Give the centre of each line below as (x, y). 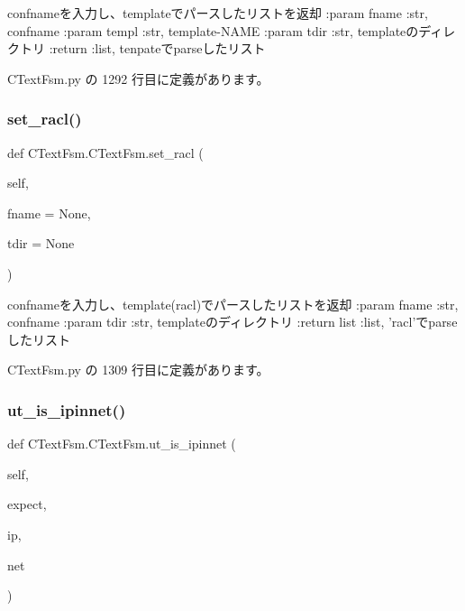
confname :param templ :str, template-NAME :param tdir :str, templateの (213, 30)
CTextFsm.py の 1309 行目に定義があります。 (138, 370)
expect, (27, 504)
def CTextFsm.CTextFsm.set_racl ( (105, 152)
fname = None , (49, 213)
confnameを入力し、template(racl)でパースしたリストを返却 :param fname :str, (233, 304)
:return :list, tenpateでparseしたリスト (157, 48)
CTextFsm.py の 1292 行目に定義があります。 (138, 78)
